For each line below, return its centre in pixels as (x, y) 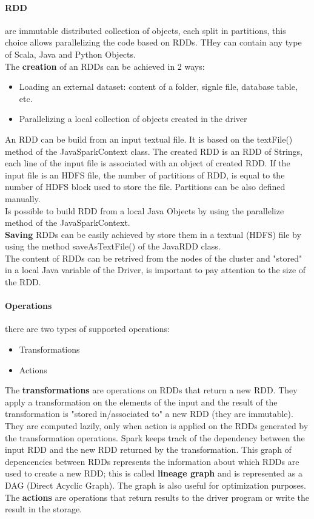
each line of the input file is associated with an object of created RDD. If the (148, 163)
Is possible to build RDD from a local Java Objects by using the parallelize (145, 210)
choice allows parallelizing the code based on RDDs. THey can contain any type (153, 42)
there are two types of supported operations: (87, 329)
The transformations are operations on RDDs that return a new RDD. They (151, 390)
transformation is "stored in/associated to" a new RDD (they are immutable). (149, 414)
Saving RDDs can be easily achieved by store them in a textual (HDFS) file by (153, 234)
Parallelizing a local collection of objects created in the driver (133, 119)
